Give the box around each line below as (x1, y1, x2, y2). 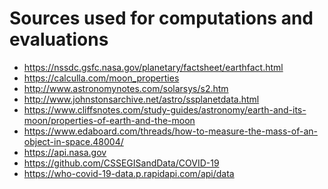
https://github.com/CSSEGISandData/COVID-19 (23, 157, 220, 169)
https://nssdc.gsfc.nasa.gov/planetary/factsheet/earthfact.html (23, 61, 284, 73)
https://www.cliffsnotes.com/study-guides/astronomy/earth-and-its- (23, 103, 307, 116)
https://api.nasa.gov (23, 146, 107, 158)
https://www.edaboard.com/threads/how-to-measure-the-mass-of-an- (23, 125, 318, 137)
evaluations (9, 28, 109, 51)
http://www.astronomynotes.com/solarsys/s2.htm (23, 82, 229, 94)
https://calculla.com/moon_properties (23, 72, 180, 84)
